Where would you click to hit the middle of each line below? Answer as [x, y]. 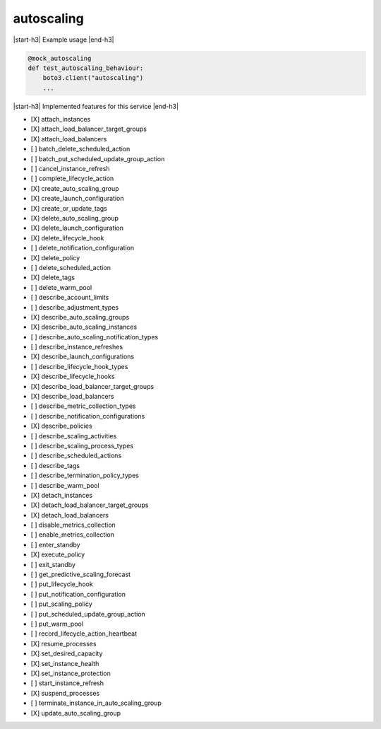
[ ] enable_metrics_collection [72, 535]
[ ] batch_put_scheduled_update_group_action [98, 158]
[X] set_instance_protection [71, 673]
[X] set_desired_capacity [67, 653]
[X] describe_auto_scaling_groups [80, 317]
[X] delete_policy [55, 257]
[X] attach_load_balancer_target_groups [89, 129]
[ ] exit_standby [53, 564]
